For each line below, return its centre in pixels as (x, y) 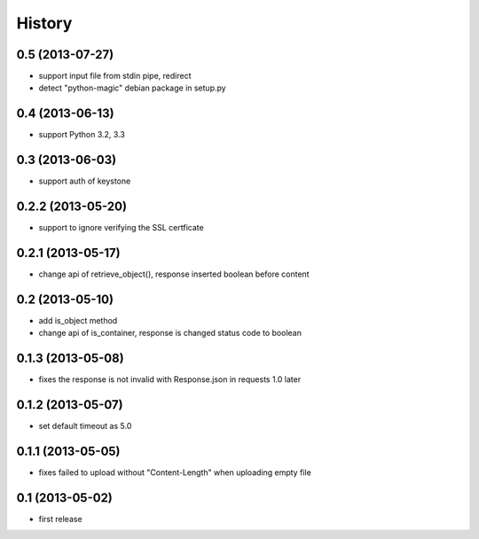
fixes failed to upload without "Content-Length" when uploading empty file (175, 473)
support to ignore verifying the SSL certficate (121, 228)
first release (61, 519)
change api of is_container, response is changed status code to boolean (170, 333)
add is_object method (78, 320)
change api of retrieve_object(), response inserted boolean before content (174, 274)
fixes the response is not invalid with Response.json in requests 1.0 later (170, 379)
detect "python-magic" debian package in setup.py (132, 88)
